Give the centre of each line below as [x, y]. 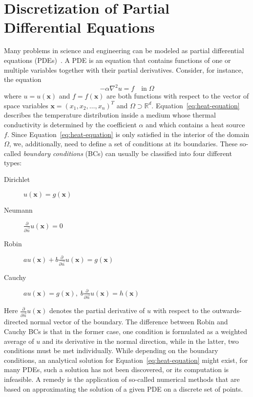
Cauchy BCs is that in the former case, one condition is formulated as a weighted [126, 331]
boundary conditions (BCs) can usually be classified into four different [127, 153]
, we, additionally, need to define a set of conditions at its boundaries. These [123, 144]
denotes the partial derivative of [97, 310]
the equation [23, 79]
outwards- [227, 310]
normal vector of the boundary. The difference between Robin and [129, 322]
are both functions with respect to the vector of [178, 96]
